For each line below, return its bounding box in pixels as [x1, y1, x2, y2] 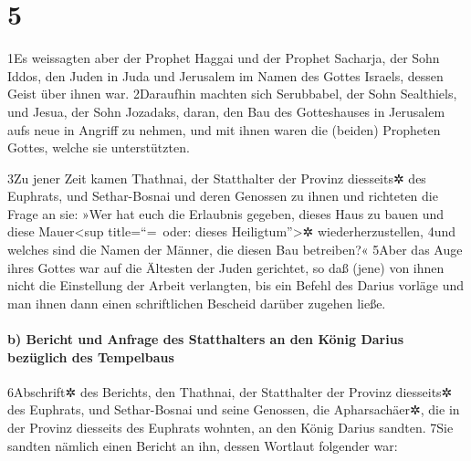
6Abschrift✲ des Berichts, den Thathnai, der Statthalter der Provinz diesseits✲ [7, 382, 453, 401]
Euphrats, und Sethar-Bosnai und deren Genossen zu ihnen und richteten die [7, 186, 438, 205]
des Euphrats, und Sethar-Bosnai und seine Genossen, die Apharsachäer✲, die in [7, 400, 460, 419]
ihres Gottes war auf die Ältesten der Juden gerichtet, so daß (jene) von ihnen [7, 257, 445, 277]
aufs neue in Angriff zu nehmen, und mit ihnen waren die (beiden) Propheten [7, 120, 441, 139]
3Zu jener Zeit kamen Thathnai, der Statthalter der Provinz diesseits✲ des [7, 168, 426, 187]
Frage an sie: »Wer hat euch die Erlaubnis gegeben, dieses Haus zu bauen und [7, 204, 445, 223]
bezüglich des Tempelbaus [7, 347, 174, 366]
